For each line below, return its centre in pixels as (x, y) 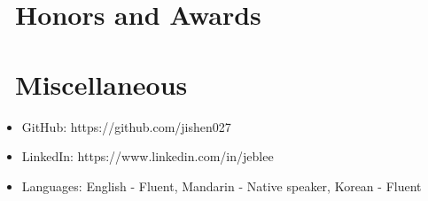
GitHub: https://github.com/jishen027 (126, 126)
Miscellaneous (101, 84)
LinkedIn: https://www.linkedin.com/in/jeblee (148, 156)
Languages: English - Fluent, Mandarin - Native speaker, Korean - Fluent (222, 186)
